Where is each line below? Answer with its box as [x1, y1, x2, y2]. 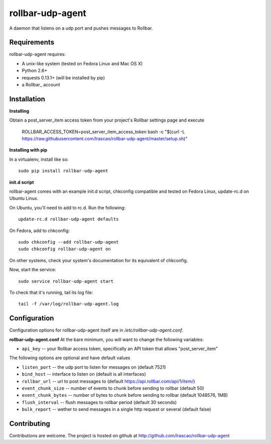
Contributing [9, 419, 50, 428]
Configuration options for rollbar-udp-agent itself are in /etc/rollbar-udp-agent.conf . [9, 327, 184, 334]
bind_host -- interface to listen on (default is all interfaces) [22, 371, 147, 377]
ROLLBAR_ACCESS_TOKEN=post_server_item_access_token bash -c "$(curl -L [22, 129, 185, 135]
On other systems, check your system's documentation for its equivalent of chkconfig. [9, 257, 188, 263]
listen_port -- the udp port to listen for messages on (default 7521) [22, 364, 166, 370]
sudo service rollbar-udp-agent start [18, 278, 114, 284]
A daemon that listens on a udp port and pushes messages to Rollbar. [9, 25, 153, 31]
